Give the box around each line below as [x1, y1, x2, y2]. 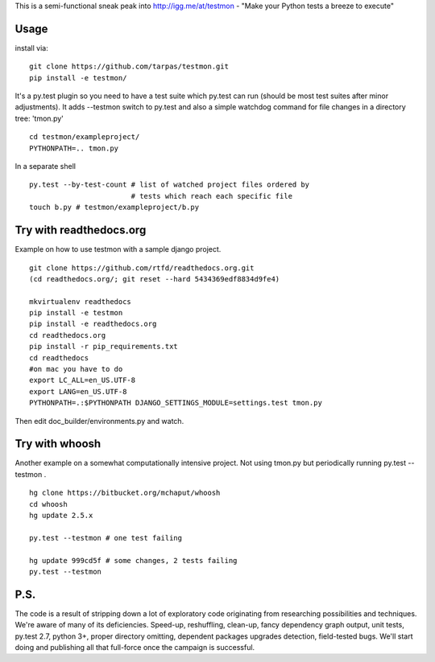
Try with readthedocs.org [14, 224, 147, 237]
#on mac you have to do [29, 364, 123, 374]
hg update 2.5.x [29, 511, 93, 520]
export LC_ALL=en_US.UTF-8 [29, 376, 136, 385]
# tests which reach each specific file [130, 191, 293, 200]
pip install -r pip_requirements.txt [29, 342, 179, 352]
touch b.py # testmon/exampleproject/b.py [29, 203, 200, 212]
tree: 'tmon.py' [14, 113, 64, 123]
